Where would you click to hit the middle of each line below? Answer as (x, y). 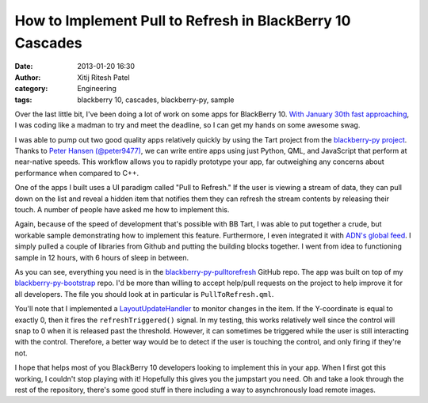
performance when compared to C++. (76, 173)
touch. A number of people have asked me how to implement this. (122, 210)
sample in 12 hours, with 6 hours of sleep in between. (102, 257)
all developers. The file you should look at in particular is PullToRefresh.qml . (144, 294)
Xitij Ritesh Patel (103, 77)
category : (31, 89)
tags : (23, 100)
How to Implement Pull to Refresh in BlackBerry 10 (183, 21)
